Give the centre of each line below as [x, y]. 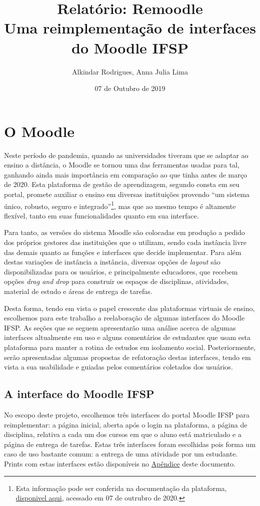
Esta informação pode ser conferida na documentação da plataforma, [121, 488]
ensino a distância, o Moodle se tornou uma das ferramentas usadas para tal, [122, 165]
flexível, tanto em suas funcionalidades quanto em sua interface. [101, 215]
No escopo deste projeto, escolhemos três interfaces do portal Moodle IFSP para [127, 414]
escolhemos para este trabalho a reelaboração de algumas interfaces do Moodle [124, 318]
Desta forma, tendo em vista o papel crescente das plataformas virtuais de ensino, [129, 308]
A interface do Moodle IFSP [79, 394]
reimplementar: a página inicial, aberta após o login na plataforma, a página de [126, 424]
